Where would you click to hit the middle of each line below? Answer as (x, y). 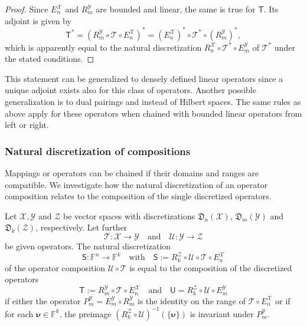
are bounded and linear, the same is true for (176, 9)
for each (19, 313)
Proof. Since (27, 9)
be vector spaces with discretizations (129, 215)
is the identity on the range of (192, 300)
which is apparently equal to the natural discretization (103, 47)
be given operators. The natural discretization (88, 246)
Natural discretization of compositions (98, 151)
